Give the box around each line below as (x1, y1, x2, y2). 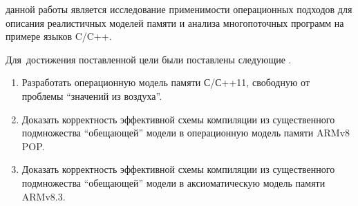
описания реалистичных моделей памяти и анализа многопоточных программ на (6, 15, 344, 30)
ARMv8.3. (21, 189, 66, 203)
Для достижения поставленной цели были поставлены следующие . (6, 52, 292, 66)
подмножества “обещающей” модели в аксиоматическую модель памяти (21, 175, 326, 189)
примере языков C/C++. (6, 29, 112, 43)
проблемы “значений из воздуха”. (21, 88, 162, 103)
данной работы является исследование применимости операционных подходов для (6, 2, 352, 16)
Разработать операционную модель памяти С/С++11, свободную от (21, 75, 310, 90)
